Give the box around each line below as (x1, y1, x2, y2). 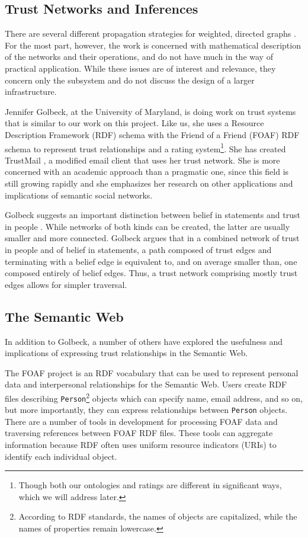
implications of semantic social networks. (5, 188, 153, 201)
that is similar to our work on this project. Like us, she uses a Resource (5, 117, 264, 129)
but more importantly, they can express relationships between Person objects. (5, 404, 288, 416)
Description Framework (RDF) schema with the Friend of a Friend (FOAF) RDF (5, 128, 300, 140)
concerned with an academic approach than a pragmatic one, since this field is (5, 165, 289, 178)
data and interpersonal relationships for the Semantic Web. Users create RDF (5, 378, 287, 390)
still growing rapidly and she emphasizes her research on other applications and (5, 177, 293, 189)
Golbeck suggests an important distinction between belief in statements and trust (5, 209, 300, 221)
